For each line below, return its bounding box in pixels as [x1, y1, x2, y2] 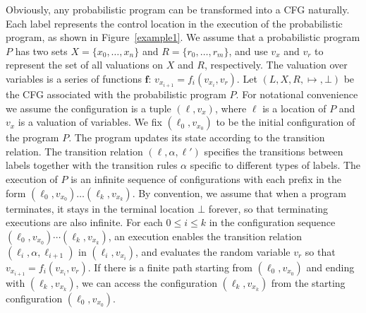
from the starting [271, 275, 346, 290]
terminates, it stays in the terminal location [6, 201, 195, 215]
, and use [228, 43, 268, 58]
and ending [306, 259, 355, 274]
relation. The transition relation [6, 143, 143, 158]
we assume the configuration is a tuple [6, 100, 171, 115]
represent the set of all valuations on [6, 57, 164, 72]
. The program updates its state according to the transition [68, 130, 325, 145]
